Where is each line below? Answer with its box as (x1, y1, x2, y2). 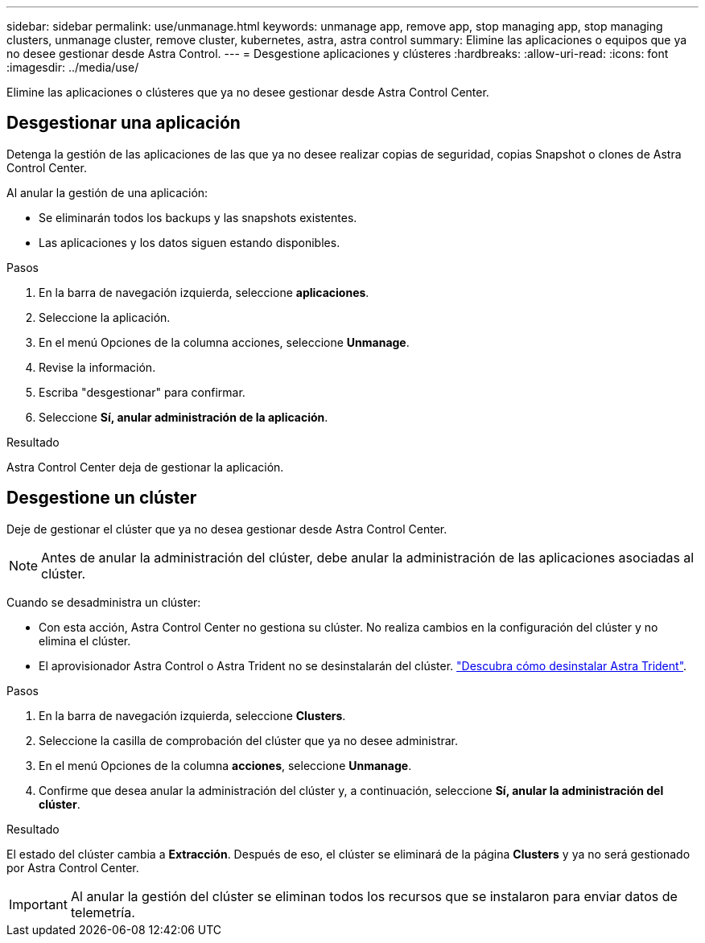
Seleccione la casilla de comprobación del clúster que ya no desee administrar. (39, 733, 459, 747)
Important (9, 896, 68, 912)
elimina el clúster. (39, 633, 131, 648)
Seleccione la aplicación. (39, 310, 171, 324)
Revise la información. (39, 360, 156, 374)
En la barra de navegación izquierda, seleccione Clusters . (39, 708, 346, 723)
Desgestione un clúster (6, 488, 197, 509)
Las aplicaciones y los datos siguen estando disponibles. (39, 235, 340, 249)
